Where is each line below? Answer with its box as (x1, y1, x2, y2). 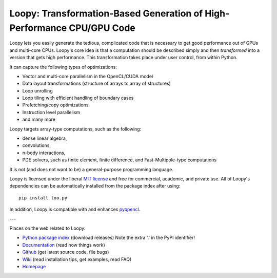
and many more (22, 116, 56, 123)
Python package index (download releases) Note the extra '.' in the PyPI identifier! (22, 234, 195, 241)
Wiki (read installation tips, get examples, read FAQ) (22, 256, 132, 262)
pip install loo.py (18, 195, 68, 200)
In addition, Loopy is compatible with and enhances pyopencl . (9, 206, 141, 213)
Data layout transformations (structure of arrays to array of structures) (22, 80, 171, 87)
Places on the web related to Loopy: (9, 225, 86, 231)
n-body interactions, (22, 150, 66, 156)
